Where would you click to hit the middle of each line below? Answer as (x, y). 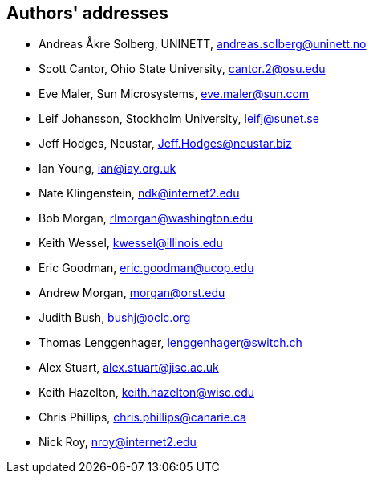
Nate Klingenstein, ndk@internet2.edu (139, 193)
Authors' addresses (87, 13)
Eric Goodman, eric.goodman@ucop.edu (146, 268)
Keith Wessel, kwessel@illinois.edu (131, 243)
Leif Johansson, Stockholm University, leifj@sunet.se (179, 119)
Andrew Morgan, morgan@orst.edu (132, 293)
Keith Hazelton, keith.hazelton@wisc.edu (146, 393)
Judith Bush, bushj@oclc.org (115, 318)
